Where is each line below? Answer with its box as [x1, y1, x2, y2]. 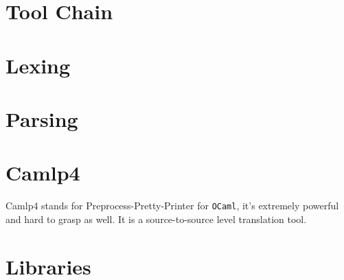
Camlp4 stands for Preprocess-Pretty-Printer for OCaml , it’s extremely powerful [5, 198, 339, 213]
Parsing [5, 104, 78, 132]
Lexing [5, 51, 71, 79]
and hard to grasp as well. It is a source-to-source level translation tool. [5, 211, 307, 226]
